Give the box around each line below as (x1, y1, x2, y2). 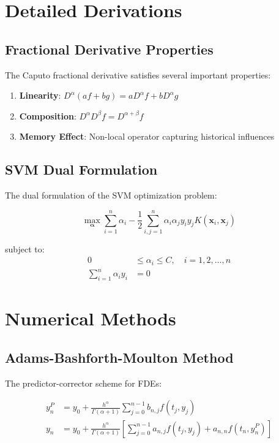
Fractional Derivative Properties (5, 39, 214, 58)
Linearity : (19, 89, 61, 102)
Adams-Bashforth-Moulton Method (5, 348, 234, 367)
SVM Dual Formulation (5, 160, 158, 179)
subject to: (5, 242, 45, 255)
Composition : (19, 109, 76, 122)
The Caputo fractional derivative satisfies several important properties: (5, 68, 271, 81)
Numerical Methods (5, 306, 176, 331)
